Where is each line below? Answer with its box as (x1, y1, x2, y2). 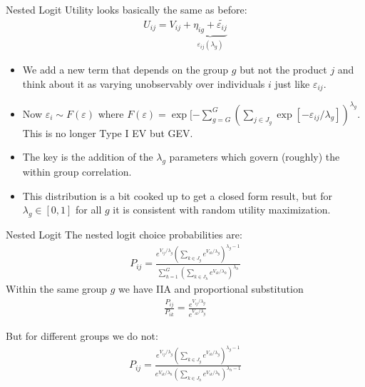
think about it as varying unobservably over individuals (22, 76, 265, 91)
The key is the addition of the (22, 149, 153, 164)
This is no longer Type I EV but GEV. (22, 125, 193, 140)
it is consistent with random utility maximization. (113, 202, 331, 217)
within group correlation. (22, 164, 132, 179)
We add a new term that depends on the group (22, 62, 229, 77)
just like (274, 76, 310, 91)
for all (76, 202, 102, 217)
